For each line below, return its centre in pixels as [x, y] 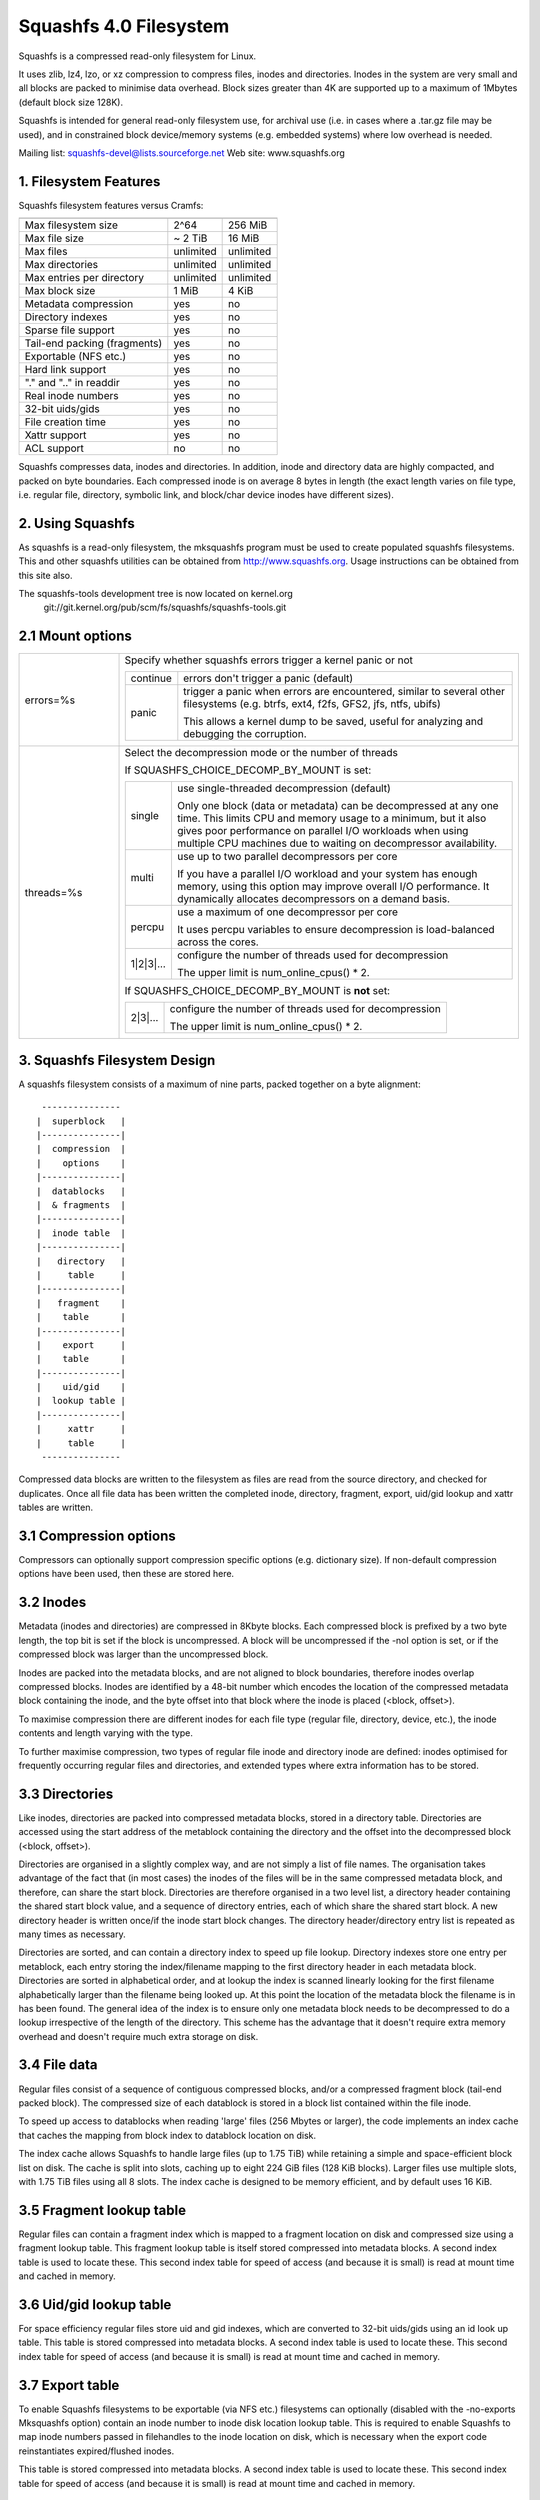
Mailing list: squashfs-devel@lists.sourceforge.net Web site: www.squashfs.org [181, 152]
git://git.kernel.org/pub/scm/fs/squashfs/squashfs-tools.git [165, 607]
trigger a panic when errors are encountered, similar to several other [344, 692]
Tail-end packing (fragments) [93, 343]
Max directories [61, 265]
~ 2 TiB [190, 238]
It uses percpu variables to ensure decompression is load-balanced [335, 930]
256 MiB [248, 225]
